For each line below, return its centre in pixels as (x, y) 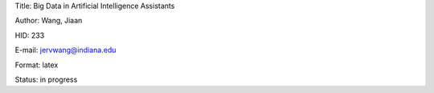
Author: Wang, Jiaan (49, 21)
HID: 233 (30, 35)
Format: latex (37, 65)
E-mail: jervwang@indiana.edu (66, 50)
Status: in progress (46, 79)
